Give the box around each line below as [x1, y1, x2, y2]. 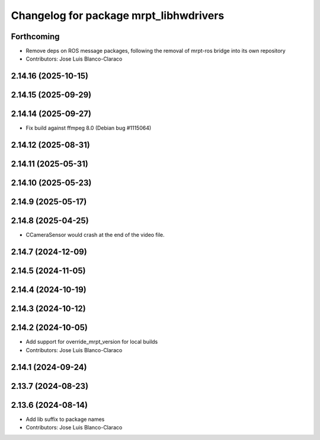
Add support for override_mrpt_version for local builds [25, 338, 158, 346]
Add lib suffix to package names [25, 416, 105, 423]
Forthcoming [11, 31, 60, 42]
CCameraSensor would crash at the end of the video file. [25, 232, 165, 239]
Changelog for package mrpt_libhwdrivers [11, 9, 225, 22]
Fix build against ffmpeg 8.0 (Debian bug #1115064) [25, 125, 152, 132]
